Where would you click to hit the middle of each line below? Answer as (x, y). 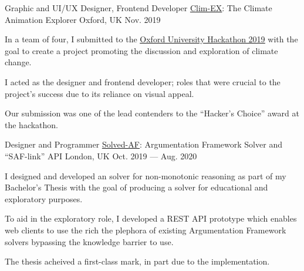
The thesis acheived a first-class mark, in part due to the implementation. (137, 261)
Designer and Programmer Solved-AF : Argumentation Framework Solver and (143, 144)
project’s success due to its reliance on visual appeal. (99, 93)
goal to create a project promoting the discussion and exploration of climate (141, 50)
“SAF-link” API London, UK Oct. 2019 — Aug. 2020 (101, 155)
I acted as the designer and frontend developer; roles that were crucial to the (143, 81)
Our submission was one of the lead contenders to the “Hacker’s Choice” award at (152, 113)
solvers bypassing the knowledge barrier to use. (89, 241)
